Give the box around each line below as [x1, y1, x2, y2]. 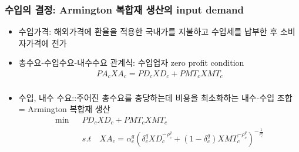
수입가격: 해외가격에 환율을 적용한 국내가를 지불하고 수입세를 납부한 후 [18, 25, 278, 38]
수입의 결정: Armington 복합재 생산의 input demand [5, 2, 244, 16]
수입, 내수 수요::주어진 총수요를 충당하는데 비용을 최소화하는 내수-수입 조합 [18, 91, 293, 103]
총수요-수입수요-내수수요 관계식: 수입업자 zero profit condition [18, 56, 244, 69]
